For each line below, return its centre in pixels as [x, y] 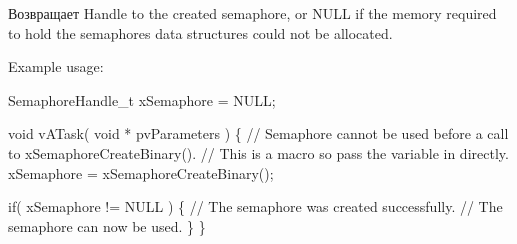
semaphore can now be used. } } [107, 225]
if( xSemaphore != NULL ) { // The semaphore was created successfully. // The [255, 206]
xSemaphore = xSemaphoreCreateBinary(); [141, 172]
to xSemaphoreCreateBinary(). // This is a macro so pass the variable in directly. [258, 152]
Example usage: [56, 66]
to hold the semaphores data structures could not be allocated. [200, 32]
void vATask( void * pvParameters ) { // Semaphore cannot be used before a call [258, 133]
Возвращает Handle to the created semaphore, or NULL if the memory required [252, 13]
